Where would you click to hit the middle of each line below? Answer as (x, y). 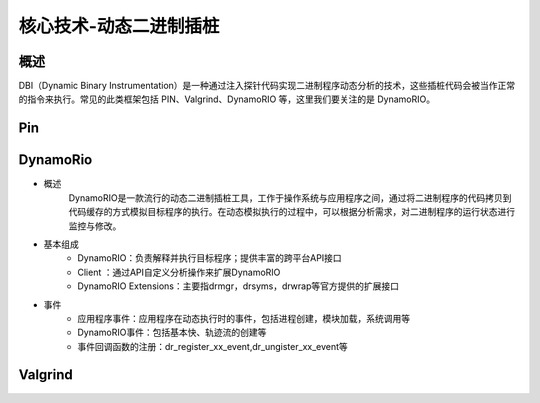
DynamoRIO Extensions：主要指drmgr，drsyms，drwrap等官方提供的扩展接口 (238, 286)
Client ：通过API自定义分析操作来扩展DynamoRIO (179, 272)
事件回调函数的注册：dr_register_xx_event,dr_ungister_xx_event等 (213, 346)
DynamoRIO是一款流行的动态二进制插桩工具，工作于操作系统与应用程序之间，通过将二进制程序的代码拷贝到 (290, 197)
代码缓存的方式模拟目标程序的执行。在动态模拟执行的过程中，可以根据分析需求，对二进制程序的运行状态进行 (291, 212)
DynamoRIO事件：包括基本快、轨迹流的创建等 (172, 332)
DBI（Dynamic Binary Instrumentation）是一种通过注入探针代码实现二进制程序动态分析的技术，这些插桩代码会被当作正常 (267, 86)
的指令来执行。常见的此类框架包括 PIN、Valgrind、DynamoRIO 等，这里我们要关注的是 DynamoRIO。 (226, 99)
